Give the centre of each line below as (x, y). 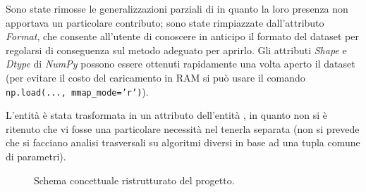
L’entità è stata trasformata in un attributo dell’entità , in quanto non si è (166, 115)
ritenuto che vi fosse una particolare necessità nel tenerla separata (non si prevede (183, 128)
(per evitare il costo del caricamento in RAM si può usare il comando (155, 77)
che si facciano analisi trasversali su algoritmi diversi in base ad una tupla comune (183, 142)
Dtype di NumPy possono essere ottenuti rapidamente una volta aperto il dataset (181, 64)
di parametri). (36, 156)
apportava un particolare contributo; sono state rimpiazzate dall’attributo (165, 22)
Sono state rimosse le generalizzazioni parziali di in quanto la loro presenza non (177, 8)
